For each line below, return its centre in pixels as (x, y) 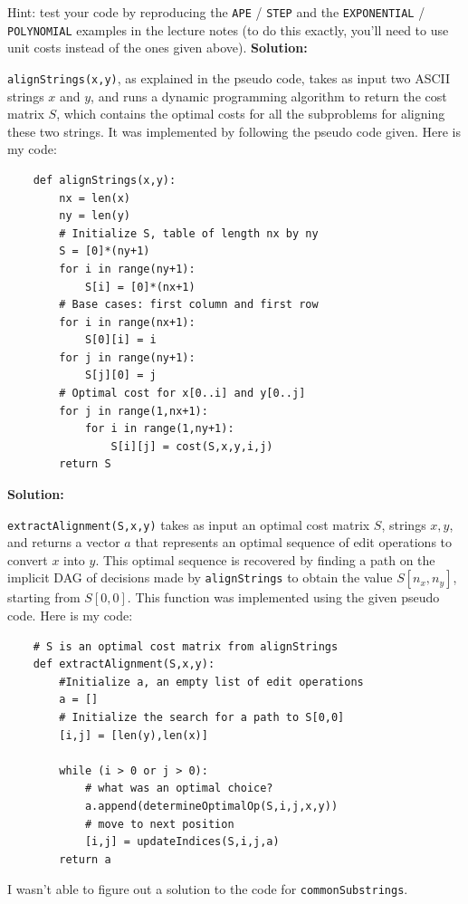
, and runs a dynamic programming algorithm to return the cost (269, 96)
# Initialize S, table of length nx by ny (189, 233)
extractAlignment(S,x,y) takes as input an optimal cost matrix (189, 524)
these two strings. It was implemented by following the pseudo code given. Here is (234, 131)
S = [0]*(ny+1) (105, 251)
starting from (44, 597)
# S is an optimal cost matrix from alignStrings (186, 646)
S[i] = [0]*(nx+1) (140, 287)
